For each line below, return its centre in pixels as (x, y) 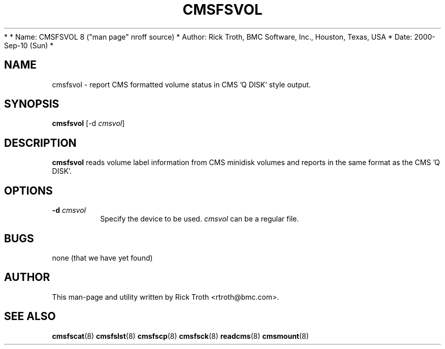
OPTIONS (28, 191)
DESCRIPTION (40, 143)
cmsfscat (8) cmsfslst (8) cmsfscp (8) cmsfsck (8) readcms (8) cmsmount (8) (180, 336)
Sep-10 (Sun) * (29, 45)
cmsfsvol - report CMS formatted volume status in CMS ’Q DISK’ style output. (181, 84)
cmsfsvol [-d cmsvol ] (88, 123)
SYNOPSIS (32, 104)
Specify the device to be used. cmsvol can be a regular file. (200, 219)
